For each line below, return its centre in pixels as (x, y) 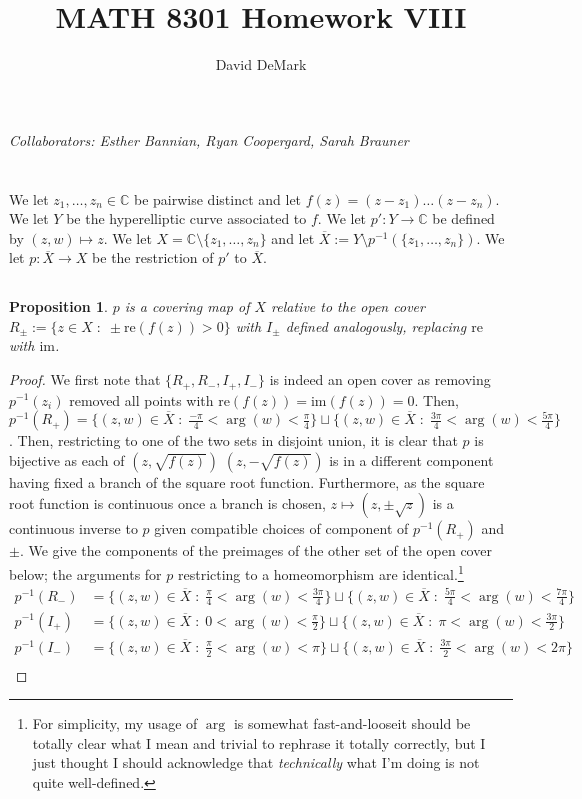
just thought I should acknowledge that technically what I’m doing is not (256, 762)
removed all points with (141, 399)
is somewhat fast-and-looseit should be (352, 723)
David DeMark (261, 64)
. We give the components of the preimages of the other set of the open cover (255, 550)
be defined (463, 218)
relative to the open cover (348, 306)
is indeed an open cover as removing (380, 379)
